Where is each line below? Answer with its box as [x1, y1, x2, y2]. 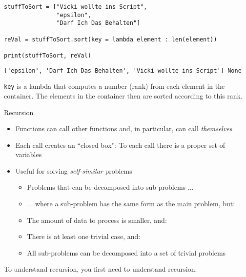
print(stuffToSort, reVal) [4, 52, 91, 59]
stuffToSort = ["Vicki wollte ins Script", [4, 3, 147, 10]
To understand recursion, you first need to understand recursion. [4, 264, 197, 274]
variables [15, 149, 42, 159]
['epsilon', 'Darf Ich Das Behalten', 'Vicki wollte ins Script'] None [4, 67, 242, 74]
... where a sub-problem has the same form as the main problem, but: [27, 198, 235, 209]
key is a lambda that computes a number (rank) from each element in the [4, 81, 225, 91]
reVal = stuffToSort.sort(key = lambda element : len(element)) [4, 36, 217, 43]
